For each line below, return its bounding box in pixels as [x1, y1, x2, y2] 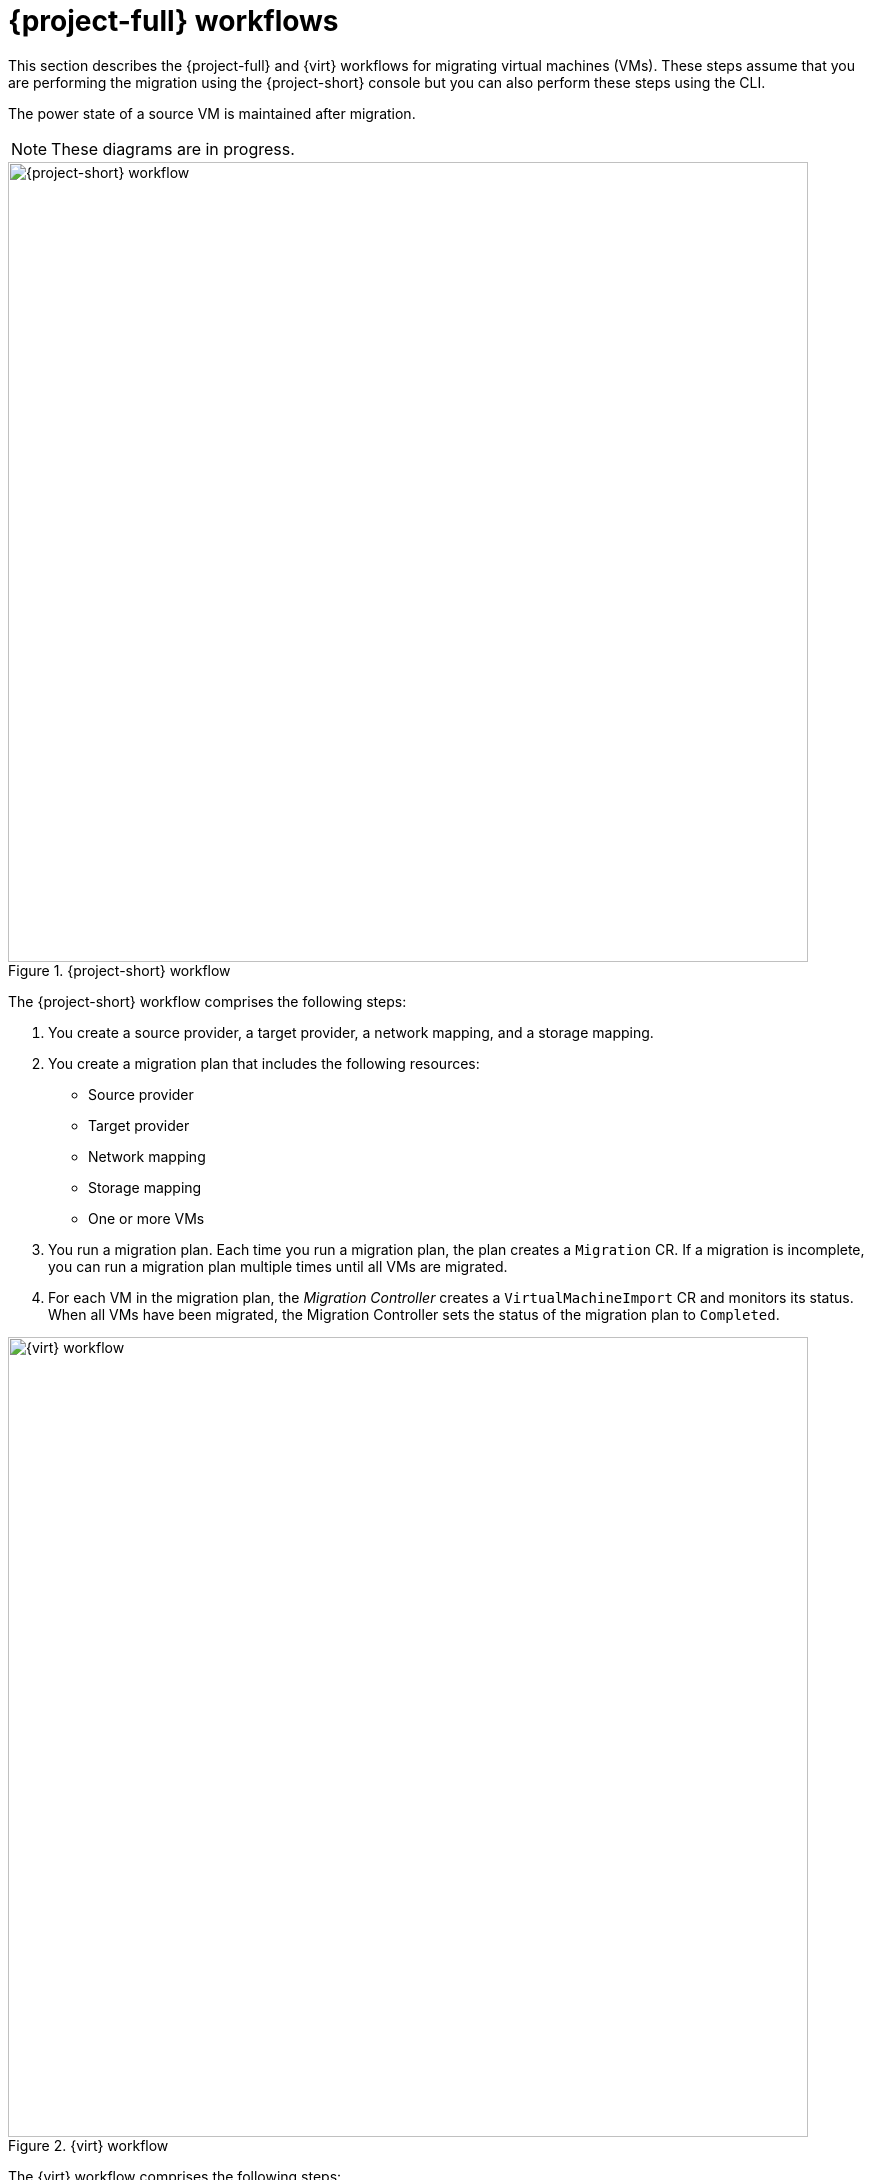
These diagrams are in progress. [51, 138, 295, 159]
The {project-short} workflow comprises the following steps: [8, 992, 407, 1010]
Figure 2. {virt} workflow [8, 2136, 169, 2154]
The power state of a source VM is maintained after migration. [8, 104, 416, 122]
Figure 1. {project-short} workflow [8, 961, 231, 979]
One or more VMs [88, 1209, 205, 1227]
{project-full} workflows [8, 4, 339, 38]
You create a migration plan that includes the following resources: [48, 1054, 480, 1072]
